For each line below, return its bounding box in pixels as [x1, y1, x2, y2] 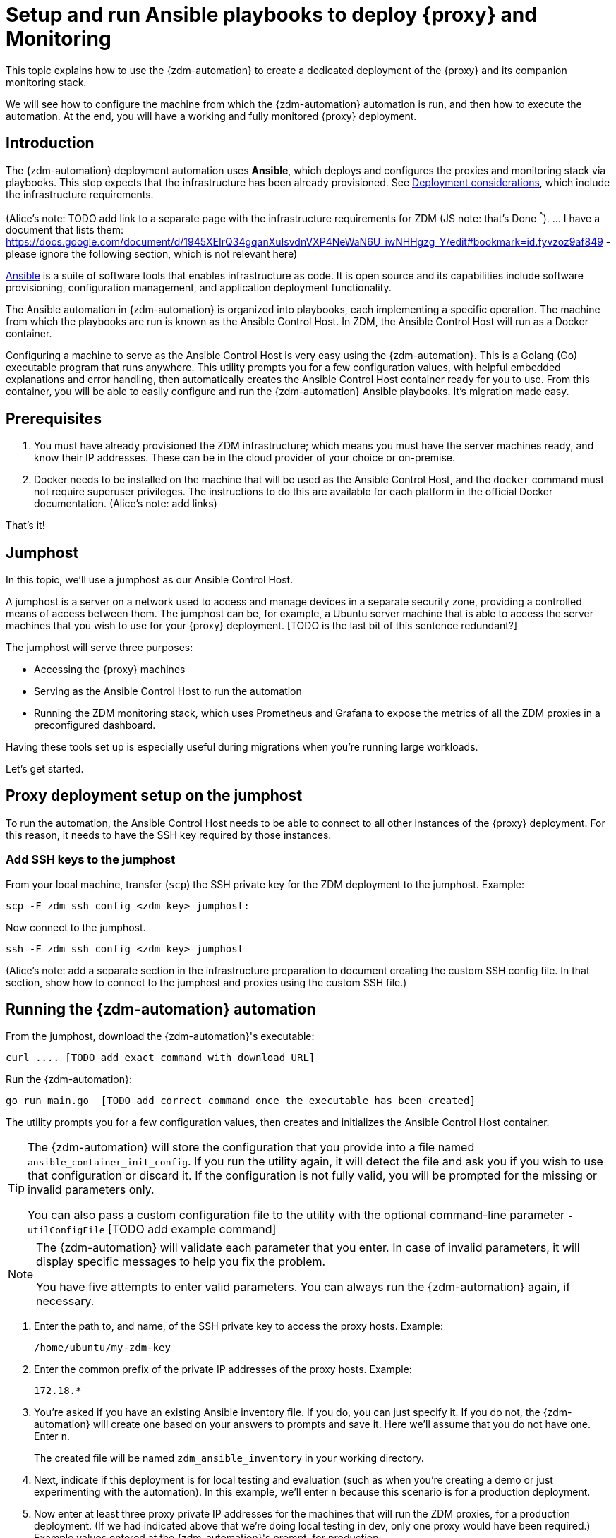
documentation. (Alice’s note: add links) [34, 497, 217, 510]
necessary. [36, 1294, 95, 1309]
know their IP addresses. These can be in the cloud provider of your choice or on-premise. [34, 452, 456, 464]
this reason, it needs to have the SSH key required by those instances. [6, 828, 332, 841]
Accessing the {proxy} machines [34, 662, 186, 675]
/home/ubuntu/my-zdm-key [34, 1342, 171, 1354]
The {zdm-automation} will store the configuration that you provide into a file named [28, 1140, 475, 1155]
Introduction [6, 134, 95, 152]
